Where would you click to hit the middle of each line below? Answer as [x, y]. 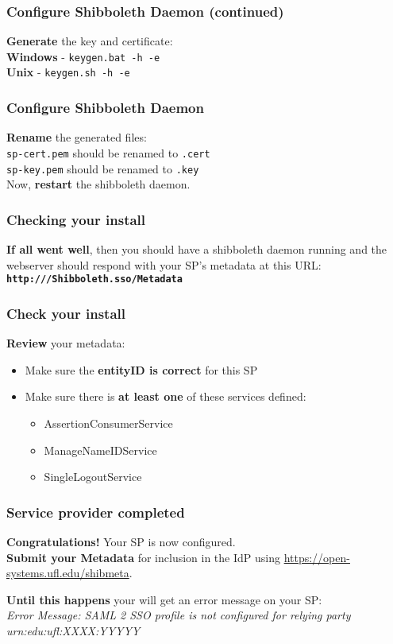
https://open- [317, 557]
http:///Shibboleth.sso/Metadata [94, 279]
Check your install [66, 313]
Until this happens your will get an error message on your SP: [164, 599]
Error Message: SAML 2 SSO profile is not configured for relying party [179, 615]
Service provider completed [96, 512]
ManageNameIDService [100, 450]
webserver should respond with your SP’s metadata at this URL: [164, 264]
